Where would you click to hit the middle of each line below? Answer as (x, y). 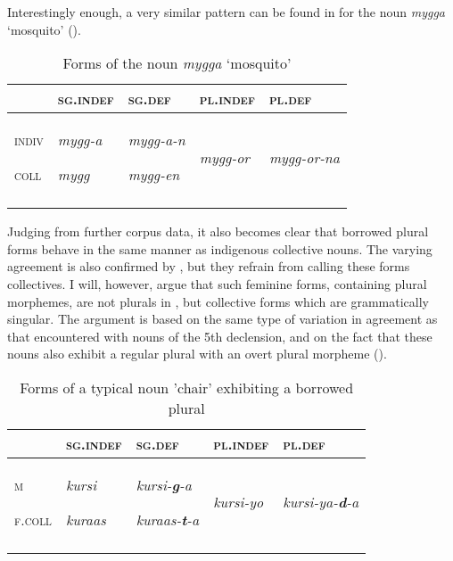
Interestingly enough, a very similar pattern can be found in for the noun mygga (226, 12)
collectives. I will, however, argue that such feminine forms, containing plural (217, 283)
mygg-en (154, 175)
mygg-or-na (305, 157)
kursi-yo (239, 502)
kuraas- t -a (168, 519)
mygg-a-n (156, 140)
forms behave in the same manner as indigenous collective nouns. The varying (220, 248)
